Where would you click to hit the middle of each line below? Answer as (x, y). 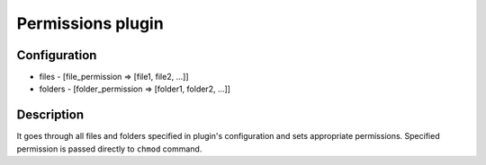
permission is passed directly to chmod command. (109, 149)
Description (50, 115)
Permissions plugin (90, 23)
